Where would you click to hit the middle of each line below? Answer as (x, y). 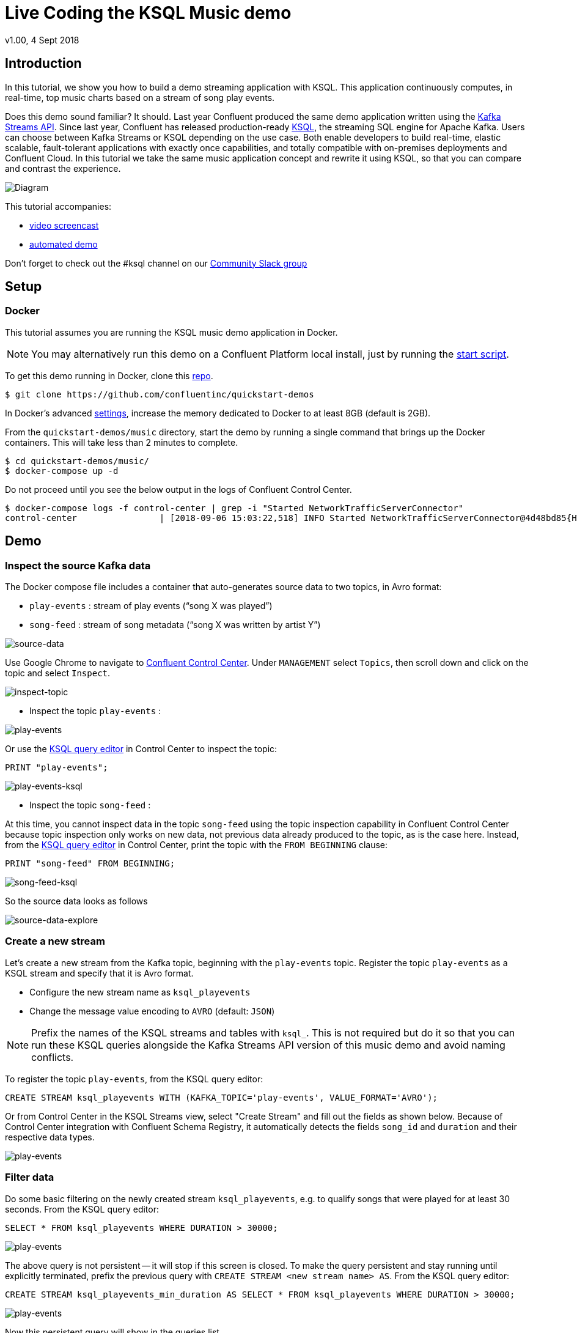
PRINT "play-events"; (57, 768)
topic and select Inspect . (58, 673)
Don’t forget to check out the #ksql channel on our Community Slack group (156, 263)
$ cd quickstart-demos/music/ (77, 461)
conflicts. (53, 1057)
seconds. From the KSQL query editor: (82, 1209)
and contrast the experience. (63, 168)
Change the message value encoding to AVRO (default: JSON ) (152, 1011)
